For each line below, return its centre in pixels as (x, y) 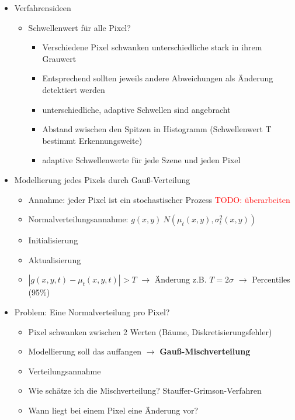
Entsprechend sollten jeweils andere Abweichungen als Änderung (158, 78)
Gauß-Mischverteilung (205, 351)
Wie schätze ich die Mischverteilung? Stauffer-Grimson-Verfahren (145, 390)
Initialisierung (53, 240)
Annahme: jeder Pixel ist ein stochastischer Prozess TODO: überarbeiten (159, 199)
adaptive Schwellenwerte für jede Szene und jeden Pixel (141, 160)
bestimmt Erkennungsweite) (92, 140)
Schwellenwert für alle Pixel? (79, 27)
